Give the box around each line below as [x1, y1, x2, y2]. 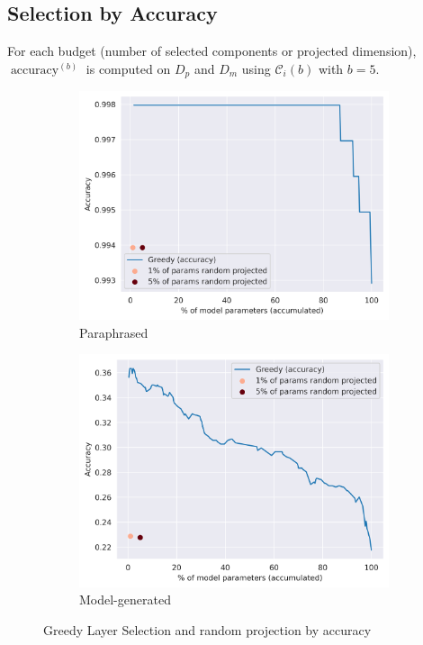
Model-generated [79, 590, 171, 609]
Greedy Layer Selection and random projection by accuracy [43, 620, 372, 639]
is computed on [85, 59, 171, 77]
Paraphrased [79, 322, 148, 341]
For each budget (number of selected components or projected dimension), [7, 41, 417, 60]
